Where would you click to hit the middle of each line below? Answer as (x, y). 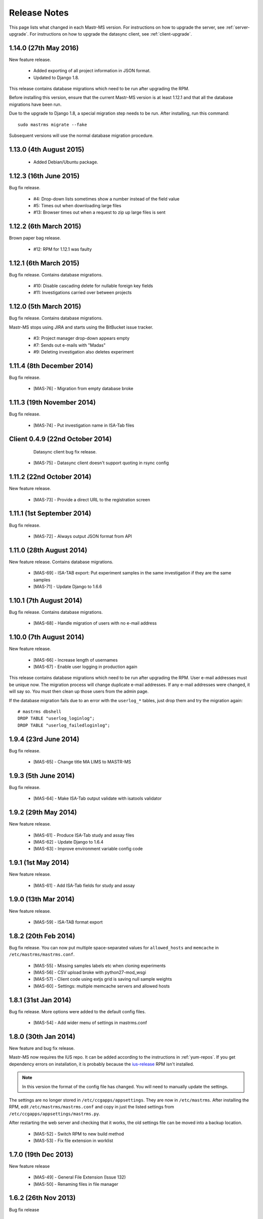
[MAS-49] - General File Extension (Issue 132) (80, 1177)
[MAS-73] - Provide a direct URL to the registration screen (92, 499)
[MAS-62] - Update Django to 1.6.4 (68, 842)
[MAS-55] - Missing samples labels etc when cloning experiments (99, 965)
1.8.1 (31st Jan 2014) (40, 1000)
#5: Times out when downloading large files (77, 206)
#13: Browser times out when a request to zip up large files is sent (99, 213)
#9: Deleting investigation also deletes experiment (84, 352)
